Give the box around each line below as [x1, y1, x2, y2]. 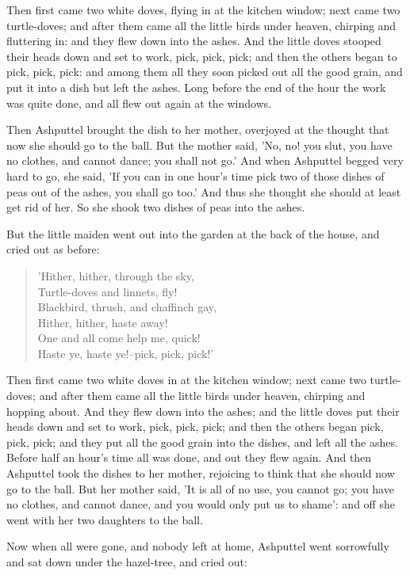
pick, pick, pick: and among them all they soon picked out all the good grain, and [6, 63, 403, 80]
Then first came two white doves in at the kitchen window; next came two [6, 371, 366, 388]
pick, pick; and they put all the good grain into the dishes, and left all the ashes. [6, 433, 398, 450]
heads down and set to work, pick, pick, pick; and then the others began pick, [6, 418, 384, 435]
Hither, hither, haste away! [37, 314, 168, 330]
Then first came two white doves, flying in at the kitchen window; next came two [6, 2, 400, 17]
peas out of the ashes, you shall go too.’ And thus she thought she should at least [6, 183, 401, 200]
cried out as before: [6, 241, 100, 257]
